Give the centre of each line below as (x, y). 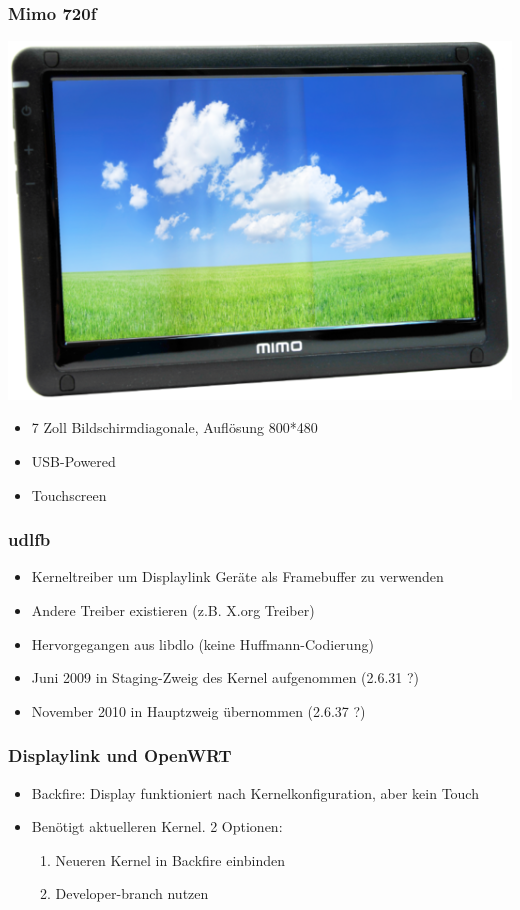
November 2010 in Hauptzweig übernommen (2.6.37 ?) (198, 710)
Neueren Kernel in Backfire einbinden (170, 859)
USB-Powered (73, 460)
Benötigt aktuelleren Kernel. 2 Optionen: (157, 826)
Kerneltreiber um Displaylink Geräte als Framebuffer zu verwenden (237, 576)
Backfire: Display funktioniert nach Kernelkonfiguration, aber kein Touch (255, 792)
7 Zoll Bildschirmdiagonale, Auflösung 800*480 (174, 427)
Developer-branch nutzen (132, 893)
